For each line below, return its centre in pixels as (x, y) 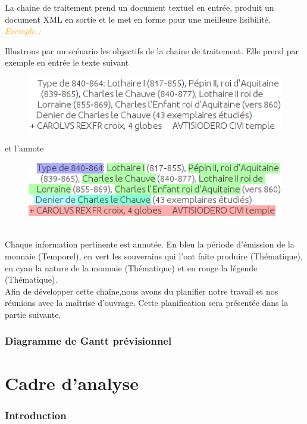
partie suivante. (33, 314)
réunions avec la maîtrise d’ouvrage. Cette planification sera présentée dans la (147, 303)
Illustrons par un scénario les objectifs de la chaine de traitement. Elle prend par (152, 50)
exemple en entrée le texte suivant (67, 62)
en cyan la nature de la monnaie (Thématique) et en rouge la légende (131, 267)
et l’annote (24, 148)
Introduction (36, 415)
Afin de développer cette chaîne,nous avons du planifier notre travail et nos (142, 291)
